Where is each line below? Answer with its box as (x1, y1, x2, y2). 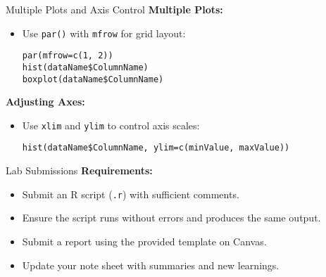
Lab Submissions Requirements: (6, 163, 153, 178)
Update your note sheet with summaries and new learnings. (22, 257, 280, 272)
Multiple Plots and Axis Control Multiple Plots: (6, 2, 223, 16)
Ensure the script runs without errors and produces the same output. (22, 210, 321, 225)
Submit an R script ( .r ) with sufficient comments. (22, 186, 239, 201)
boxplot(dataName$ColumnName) (22, 74, 164, 84)
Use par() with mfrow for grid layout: (22, 25, 186, 40)
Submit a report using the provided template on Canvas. (22, 233, 267, 248)
